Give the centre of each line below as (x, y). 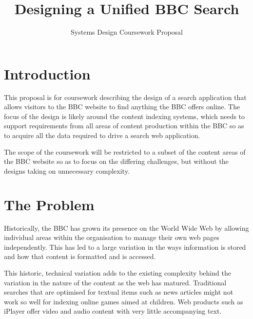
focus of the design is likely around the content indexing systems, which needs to (125, 116)
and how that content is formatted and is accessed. (80, 256)
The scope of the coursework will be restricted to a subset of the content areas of (125, 151)
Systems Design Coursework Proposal (127, 32)
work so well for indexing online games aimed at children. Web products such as (124, 301)
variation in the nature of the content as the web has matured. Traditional (115, 282)
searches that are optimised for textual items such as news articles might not (119, 292)
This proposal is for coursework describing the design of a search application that (125, 97)
